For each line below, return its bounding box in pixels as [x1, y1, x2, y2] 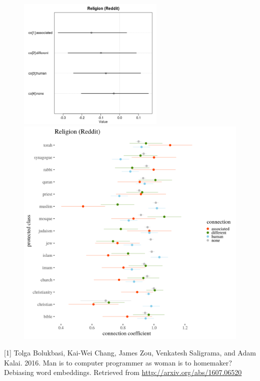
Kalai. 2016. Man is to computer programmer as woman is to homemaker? [4, 357, 232, 367]
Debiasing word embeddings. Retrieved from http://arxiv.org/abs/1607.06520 [4, 367, 242, 377]
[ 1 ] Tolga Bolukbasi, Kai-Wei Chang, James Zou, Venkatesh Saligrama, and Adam [4, 347, 256, 358]
